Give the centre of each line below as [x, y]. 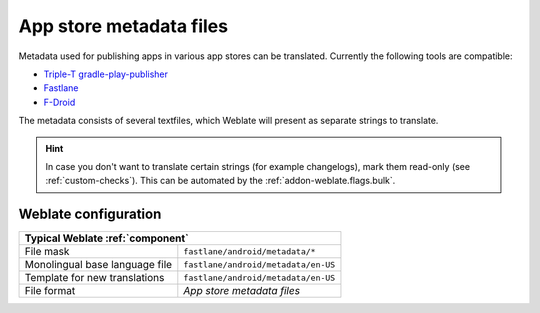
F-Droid [59, 102]
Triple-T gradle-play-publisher [106, 74]
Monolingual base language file [98, 265]
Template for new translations [94, 278]
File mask [47, 252]
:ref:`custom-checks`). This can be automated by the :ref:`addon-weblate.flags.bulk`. [220, 181]
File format [50, 291]
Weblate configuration [90, 214]
